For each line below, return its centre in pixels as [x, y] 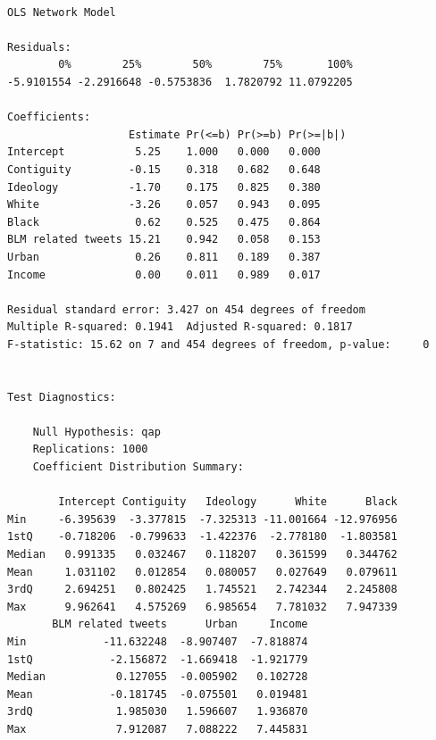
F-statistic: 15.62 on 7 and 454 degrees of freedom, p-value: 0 [218, 344]
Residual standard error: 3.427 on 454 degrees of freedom [186, 309]
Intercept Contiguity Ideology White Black [228, 502]
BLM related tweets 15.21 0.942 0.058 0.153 [164, 240]
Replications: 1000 [90, 449]
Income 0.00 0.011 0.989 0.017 [164, 274]
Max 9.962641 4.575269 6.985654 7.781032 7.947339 [202, 607]
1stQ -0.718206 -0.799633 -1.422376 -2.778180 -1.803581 [202, 537]
